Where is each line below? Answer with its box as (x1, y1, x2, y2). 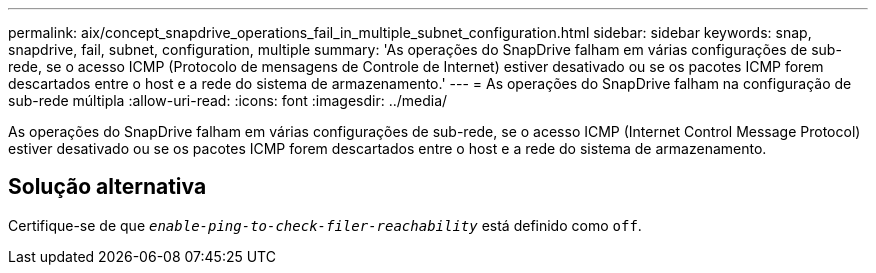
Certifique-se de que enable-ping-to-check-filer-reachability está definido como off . (8, 216, 642, 234)
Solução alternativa (8, 174, 207, 200)
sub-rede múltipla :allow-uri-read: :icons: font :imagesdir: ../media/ (8, 92, 448, 109)
